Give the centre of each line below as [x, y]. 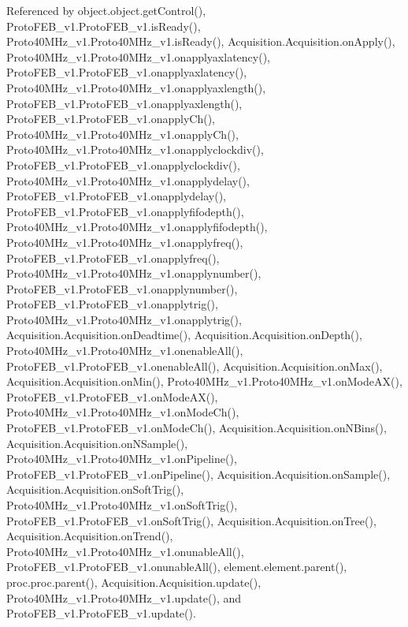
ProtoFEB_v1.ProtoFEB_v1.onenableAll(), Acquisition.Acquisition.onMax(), [195, 366]
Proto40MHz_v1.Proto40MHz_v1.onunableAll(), [125, 551]
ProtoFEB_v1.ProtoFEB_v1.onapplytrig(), [112, 304]
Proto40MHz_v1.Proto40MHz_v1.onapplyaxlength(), [136, 87]
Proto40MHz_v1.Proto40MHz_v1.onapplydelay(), [128, 180]
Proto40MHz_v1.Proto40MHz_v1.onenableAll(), [125, 351]
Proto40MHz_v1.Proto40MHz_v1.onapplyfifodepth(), [137, 227]
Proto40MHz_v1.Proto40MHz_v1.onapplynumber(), [134, 273]
